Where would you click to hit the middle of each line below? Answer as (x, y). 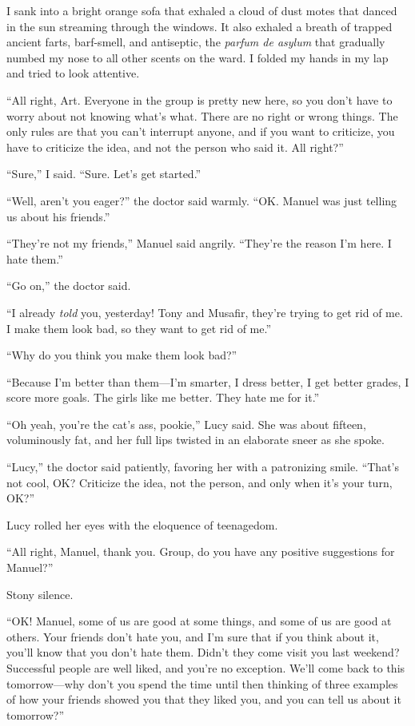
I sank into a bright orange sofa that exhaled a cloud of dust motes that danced (202, 10)
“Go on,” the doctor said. (69, 286)
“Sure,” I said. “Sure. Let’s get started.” (104, 174)
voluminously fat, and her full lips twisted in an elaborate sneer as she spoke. (196, 440)
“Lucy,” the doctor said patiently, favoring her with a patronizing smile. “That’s (203, 467)
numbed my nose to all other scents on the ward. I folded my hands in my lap (198, 57)
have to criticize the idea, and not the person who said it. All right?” (175, 147)
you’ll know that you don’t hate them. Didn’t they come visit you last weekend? (203, 652)
